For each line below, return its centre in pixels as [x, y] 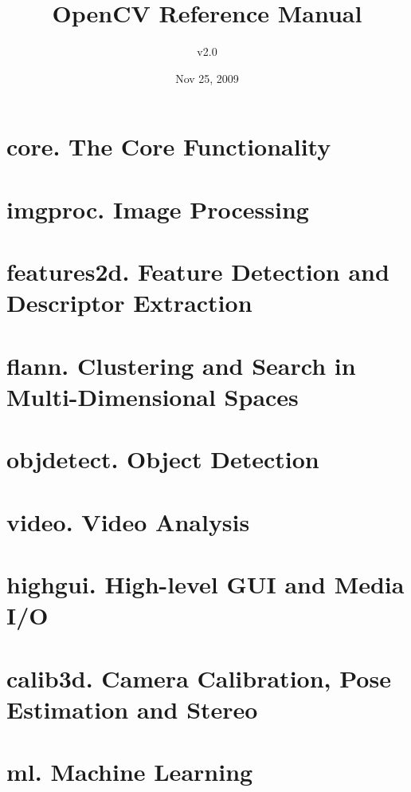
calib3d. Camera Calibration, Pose [199, 678]
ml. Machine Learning [130, 772]
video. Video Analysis [128, 521]
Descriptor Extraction [129, 303]
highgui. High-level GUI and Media [205, 583]
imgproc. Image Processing [158, 209]
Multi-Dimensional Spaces [153, 396]
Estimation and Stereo [132, 709]
